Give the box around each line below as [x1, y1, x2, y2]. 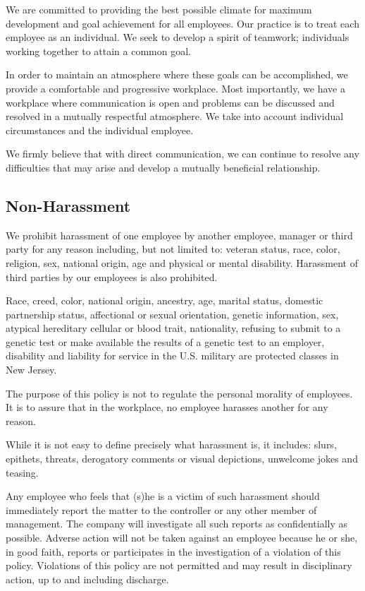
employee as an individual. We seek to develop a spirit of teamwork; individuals [6, 30, 349, 44]
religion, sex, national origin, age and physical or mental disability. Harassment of [6, 255, 358, 270]
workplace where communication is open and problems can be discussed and [6, 95, 335, 109]
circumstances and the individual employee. [6, 122, 194, 137]
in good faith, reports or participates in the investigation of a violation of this [6, 544, 341, 559]
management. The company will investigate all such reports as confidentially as [6, 516, 347, 531]
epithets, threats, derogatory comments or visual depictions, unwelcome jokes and [6, 451, 358, 466]
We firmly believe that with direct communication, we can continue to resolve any [6, 146, 359, 161]
